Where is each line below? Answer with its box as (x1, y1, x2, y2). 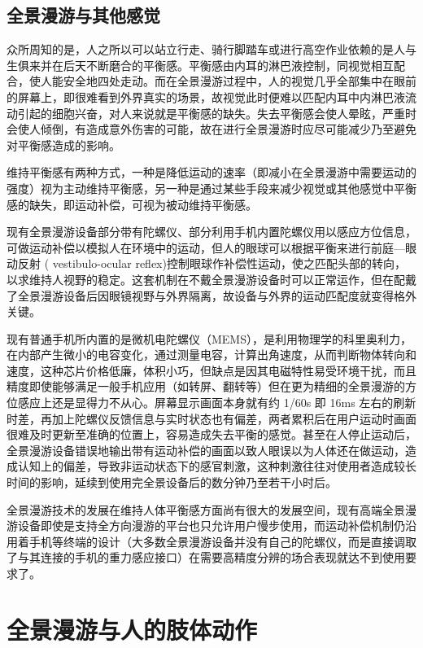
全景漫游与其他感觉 (7, 2, 160, 28)
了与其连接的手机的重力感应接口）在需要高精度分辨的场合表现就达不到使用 (7, 549, 405, 566)
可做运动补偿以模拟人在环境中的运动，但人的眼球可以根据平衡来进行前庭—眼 (7, 239, 416, 256)
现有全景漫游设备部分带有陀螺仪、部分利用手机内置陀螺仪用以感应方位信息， (7, 223, 416, 240)
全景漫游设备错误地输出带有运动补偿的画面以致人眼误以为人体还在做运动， (7, 441, 405, 458)
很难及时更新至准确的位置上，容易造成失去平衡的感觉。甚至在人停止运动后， (7, 426, 416, 443)
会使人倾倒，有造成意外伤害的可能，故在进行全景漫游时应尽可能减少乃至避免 (7, 120, 416, 138)
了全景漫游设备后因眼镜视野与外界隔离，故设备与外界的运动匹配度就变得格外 (7, 287, 416, 304)
